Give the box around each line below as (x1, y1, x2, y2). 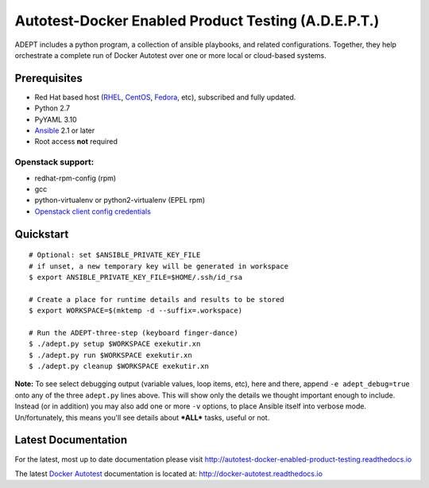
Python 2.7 (34, 103, 71, 113)
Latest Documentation (14, 433, 128, 447)
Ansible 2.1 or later (34, 126, 95, 135)
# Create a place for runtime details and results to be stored (29, 295, 285, 304)
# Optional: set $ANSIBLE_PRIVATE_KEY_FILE (29, 250, 201, 260)
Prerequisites (14, 72, 83, 85)
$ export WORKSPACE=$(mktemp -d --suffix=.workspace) (29, 306, 242, 316)
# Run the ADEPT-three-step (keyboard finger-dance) (29, 328, 238, 337)
